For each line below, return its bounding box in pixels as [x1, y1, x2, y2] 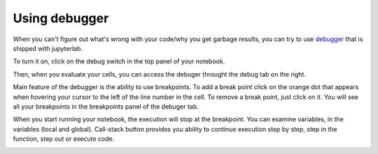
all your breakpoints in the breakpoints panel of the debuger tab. [13, 102, 199, 111]
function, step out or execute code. [13, 134, 115, 143]
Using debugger [13, 10, 109, 26]
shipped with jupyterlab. [13, 44, 83, 52]
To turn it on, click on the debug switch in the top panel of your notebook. [13, 57, 225, 66]
